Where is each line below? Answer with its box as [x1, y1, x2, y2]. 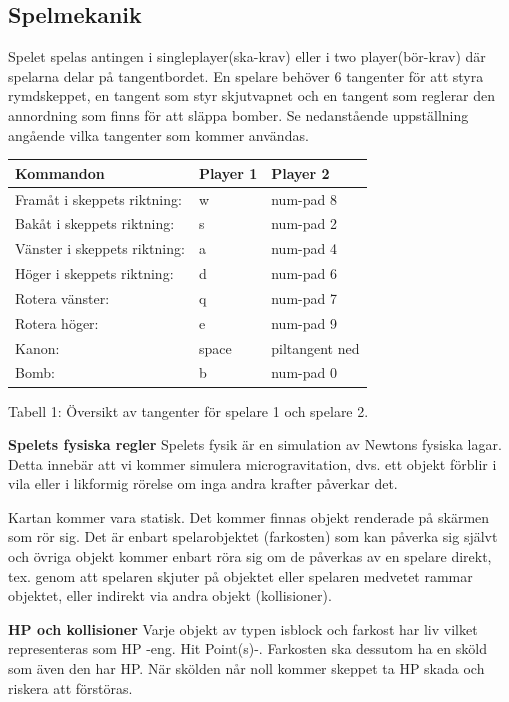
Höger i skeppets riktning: [15, 263, 174, 284]
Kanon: [15, 337, 60, 358]
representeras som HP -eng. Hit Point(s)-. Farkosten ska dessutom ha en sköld [8, 638, 487, 659]
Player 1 [198, 162, 258, 183]
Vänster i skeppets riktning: [15, 238, 185, 259]
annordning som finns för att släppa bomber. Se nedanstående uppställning [8, 104, 469, 125]
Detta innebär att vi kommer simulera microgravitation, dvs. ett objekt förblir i [8, 453, 497, 474]
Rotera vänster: [15, 287, 110, 308]
